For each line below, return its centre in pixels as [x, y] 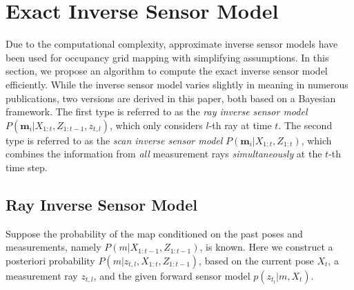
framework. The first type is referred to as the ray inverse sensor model [157, 112]
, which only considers [156, 125]
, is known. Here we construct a [266, 247]
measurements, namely [53, 247]
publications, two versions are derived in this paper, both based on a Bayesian [171, 98]
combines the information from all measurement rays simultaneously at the [164, 154]
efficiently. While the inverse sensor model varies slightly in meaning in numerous [177, 84]
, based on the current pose [256, 260]
